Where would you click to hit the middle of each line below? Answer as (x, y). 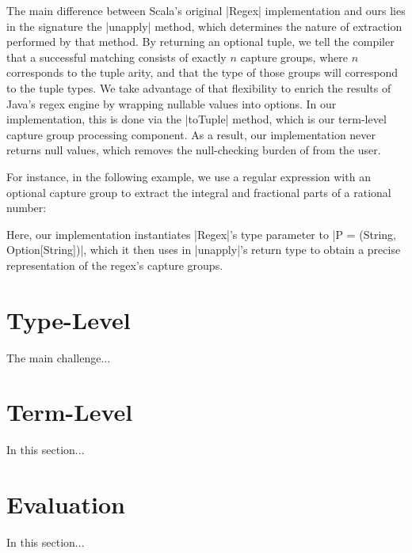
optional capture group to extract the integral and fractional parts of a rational (199, 192)
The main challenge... (59, 357)
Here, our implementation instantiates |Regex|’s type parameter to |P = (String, (201, 234)
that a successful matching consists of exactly (116, 57)
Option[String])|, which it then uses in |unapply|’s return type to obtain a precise (204, 250)
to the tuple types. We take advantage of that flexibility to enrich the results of (199, 87)
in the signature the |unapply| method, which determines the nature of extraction (204, 26)
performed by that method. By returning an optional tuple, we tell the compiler (200, 42)
